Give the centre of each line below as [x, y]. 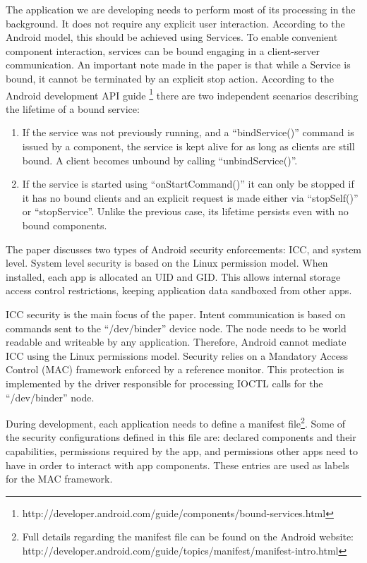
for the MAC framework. [59, 479]
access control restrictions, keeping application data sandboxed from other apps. [179, 290]
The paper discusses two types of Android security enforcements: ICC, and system [184, 249]
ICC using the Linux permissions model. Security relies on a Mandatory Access [177, 355]
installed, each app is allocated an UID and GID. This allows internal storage [173, 276]
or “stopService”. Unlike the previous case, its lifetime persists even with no [185, 211]
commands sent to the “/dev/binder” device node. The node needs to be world [176, 328]
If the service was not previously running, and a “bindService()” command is [188, 132]
